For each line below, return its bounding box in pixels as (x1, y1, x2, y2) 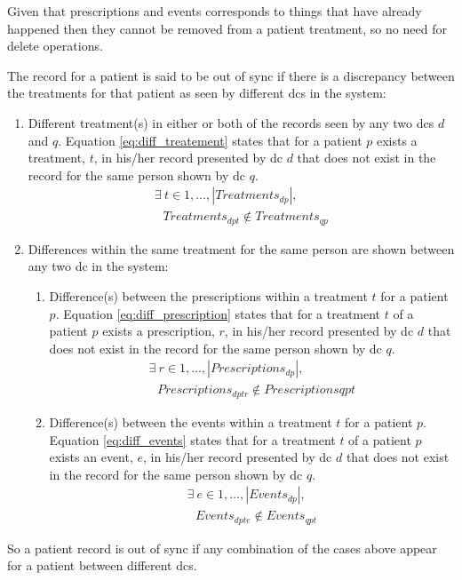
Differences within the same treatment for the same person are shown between (28, 239, 455, 258)
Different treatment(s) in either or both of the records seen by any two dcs (28, 113, 434, 131)
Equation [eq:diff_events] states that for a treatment (49, 430, 336, 449)
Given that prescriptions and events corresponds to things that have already (7, 2, 422, 20)
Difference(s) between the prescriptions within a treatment (49, 287, 368, 306)
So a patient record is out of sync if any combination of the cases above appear (7, 538, 437, 557)
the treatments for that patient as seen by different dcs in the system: (7, 83, 386, 102)
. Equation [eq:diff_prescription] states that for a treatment (55, 304, 381, 322)
